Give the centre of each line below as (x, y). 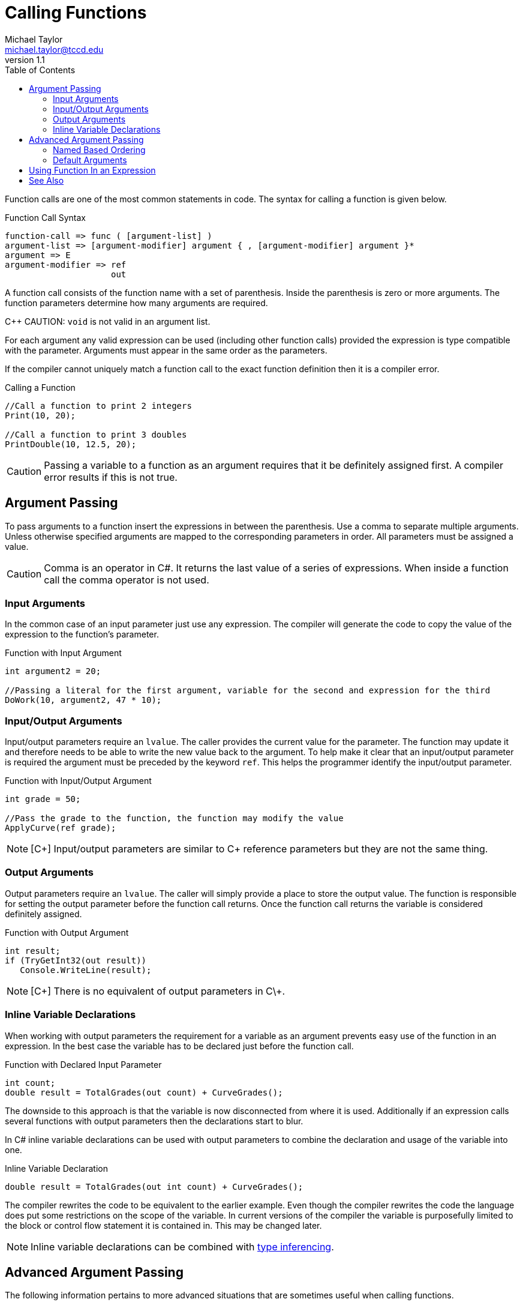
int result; (33, 951)
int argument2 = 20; (53, 671)
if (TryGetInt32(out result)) (76, 960)
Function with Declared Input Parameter (83, 1064)
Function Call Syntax (45, 217)
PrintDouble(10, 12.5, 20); (71, 444)
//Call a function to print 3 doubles (96, 434)
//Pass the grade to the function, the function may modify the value (174, 818)
